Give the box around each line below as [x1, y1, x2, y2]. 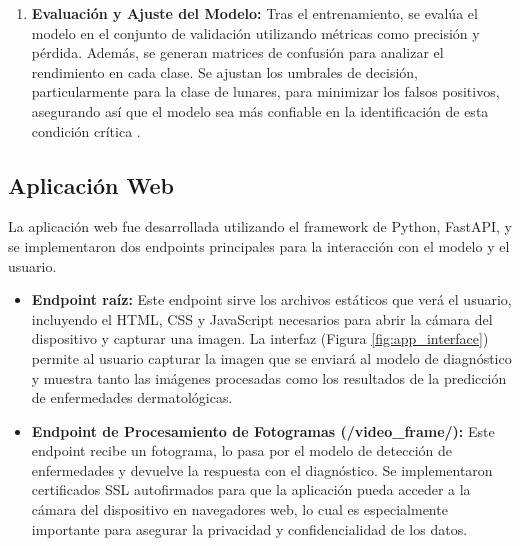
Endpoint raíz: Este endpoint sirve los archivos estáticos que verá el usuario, [31, 289, 512, 310]
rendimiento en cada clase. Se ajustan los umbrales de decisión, [31, 61, 419, 82]
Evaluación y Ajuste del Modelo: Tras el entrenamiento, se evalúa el [31, 3, 478, 23]
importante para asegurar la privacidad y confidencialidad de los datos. [31, 518, 468, 539]
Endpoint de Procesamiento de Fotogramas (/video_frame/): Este [31, 420, 495, 441]
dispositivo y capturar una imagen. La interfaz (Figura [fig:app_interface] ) [31, 328, 489, 349]
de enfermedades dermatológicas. [31, 387, 233, 408]
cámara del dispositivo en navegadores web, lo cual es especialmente [31, 499, 448, 520]
